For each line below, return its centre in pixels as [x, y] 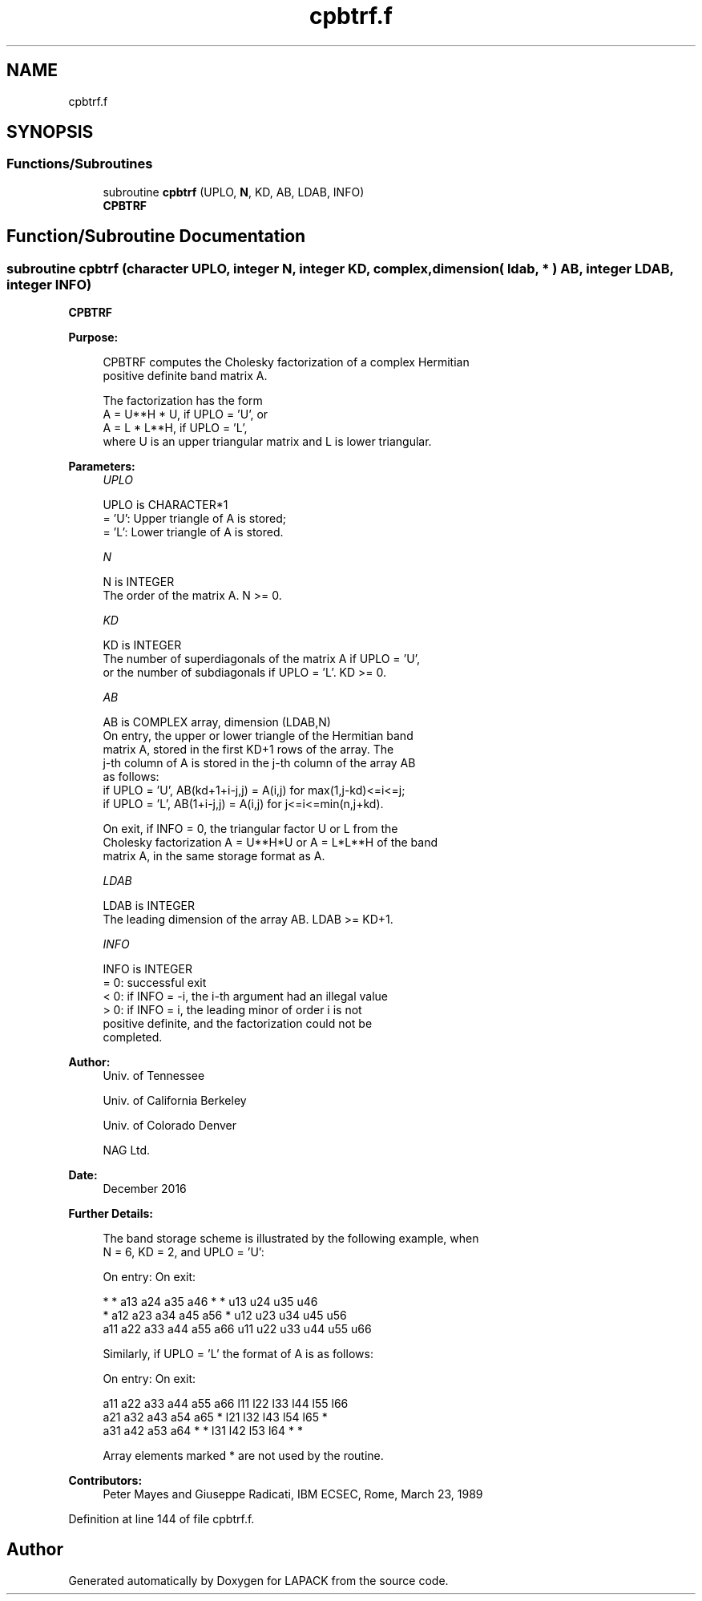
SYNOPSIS [50, 132]
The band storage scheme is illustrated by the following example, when [291, 1239]
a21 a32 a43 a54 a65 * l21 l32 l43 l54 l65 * [215, 1417]
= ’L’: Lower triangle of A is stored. [193, 532]
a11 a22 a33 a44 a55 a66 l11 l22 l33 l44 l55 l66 [226, 1404]
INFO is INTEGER [147, 969]
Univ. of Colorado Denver [170, 1126]
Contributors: [105, 1481]
